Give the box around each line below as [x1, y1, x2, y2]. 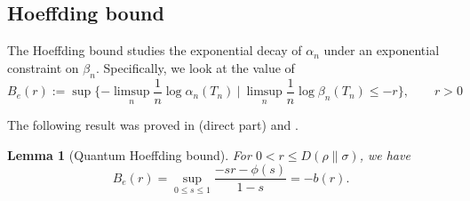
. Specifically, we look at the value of [95, 58, 295, 76]
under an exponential [323, 41, 440, 60]
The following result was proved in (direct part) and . [7, 116, 299, 134]
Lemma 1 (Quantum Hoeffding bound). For [7, 145, 251, 164]
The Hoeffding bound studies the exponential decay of [7, 41, 302, 60]
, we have [359, 145, 410, 164]
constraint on [7, 58, 79, 76]
